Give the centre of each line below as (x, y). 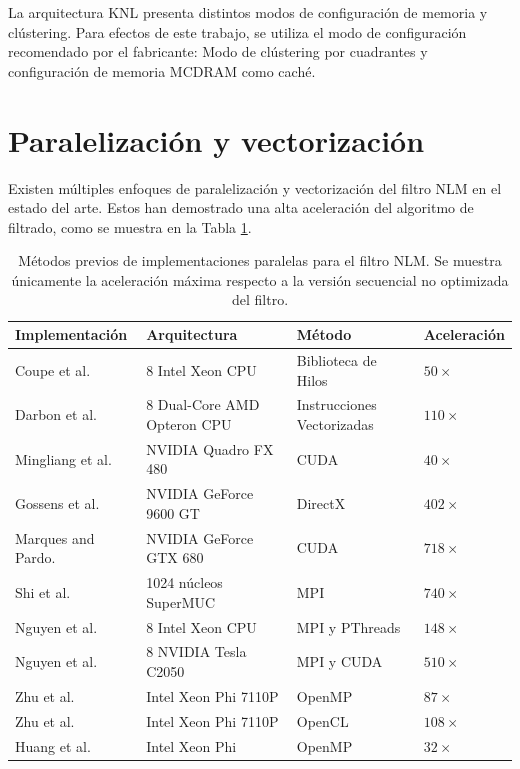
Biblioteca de (336, 359)
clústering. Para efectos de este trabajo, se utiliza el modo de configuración (237, 31)
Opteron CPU (189, 423)
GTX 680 (175, 557)
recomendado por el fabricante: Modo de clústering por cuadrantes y (218, 51)
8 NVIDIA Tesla (196, 651)
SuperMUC (181, 601)
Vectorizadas (335, 423)
